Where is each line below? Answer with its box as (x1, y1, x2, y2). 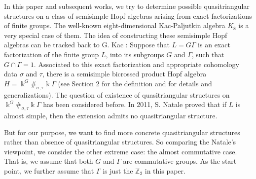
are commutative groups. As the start (123, 156, 237, 166)
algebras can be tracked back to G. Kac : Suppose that (4, 39, 170, 50)
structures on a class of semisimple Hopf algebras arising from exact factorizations (4, 10, 252, 21)
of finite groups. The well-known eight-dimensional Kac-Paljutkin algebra (4, 20, 225, 31)
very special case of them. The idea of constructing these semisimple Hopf (4, 30, 227, 40)
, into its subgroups (106, 49, 164, 59)
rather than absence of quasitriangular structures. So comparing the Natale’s (4, 137, 236, 147)
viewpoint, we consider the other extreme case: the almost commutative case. (4, 146, 237, 156)
